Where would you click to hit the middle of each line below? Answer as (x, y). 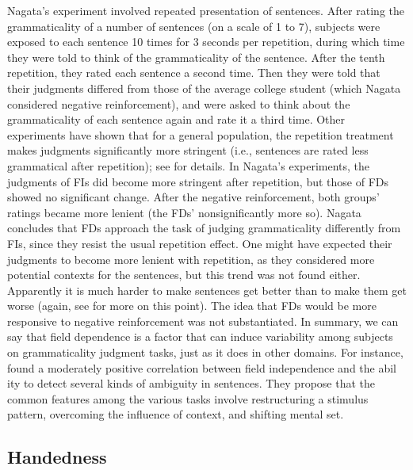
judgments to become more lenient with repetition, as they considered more (191, 259)
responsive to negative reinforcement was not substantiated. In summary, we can (203, 321)
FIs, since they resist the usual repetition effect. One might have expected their (200, 243)
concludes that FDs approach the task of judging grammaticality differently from (204, 228)
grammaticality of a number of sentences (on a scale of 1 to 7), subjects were (194, 26)
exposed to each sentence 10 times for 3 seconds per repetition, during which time (206, 42)
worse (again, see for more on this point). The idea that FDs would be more (192, 306)
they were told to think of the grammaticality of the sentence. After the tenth (196, 57)
